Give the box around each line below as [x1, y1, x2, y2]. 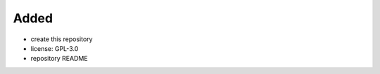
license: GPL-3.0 [30, 44, 79, 52]
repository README [30, 54, 88, 63]
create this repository [30, 35, 93, 43]
